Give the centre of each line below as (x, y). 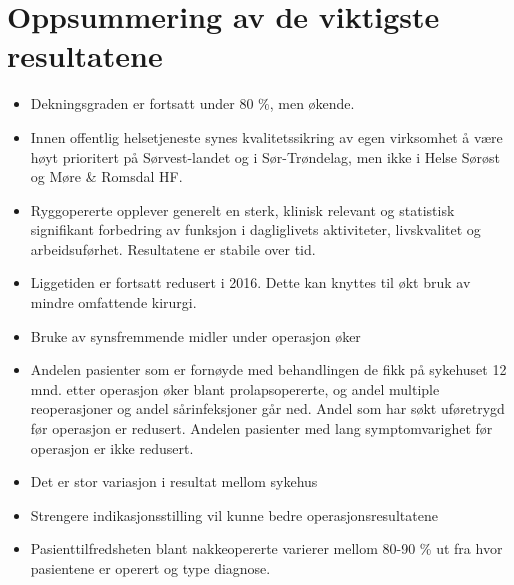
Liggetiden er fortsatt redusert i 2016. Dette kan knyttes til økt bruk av (250, 282)
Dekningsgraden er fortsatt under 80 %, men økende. (192, 103)
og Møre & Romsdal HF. (106, 176)
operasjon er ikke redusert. (112, 447)
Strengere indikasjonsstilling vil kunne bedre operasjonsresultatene (234, 514)
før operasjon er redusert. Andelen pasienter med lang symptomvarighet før (261, 428)
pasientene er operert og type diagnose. (150, 568)
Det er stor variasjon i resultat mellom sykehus (174, 481)
